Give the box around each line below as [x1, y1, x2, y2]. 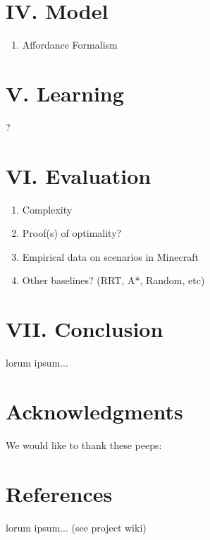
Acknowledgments [6, 396, 183, 425]
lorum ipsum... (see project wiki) [6, 520, 147, 534]
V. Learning [6, 78, 124, 107]
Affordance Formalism [22, 37, 118, 52]
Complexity [22, 202, 73, 216]
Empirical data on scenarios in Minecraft [22, 249, 199, 264]
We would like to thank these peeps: [6, 437, 162, 452]
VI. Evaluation [6, 161, 152, 190]
